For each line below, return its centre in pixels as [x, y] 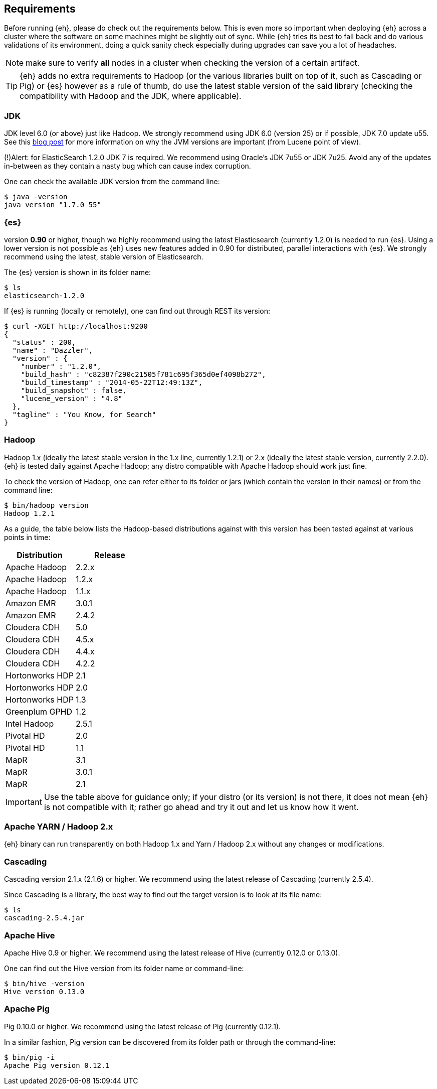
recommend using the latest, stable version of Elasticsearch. [104, 256]
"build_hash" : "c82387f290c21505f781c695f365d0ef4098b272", [143, 374]
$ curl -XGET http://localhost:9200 [76, 326]
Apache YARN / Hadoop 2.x [59, 827]
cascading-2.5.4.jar [44, 918]
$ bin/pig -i [30, 1057]
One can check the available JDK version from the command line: [112, 182]
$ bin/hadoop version [46, 505]
